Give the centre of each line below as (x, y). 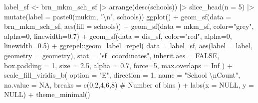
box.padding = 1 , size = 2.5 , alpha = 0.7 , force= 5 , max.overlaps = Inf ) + (118, 65)
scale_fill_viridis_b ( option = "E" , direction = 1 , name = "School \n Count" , (122, 75)
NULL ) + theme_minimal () (47, 94)
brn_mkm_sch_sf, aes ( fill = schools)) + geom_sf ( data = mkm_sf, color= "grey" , (129, 26)
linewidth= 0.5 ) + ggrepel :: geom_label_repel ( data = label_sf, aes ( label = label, (128, 46)
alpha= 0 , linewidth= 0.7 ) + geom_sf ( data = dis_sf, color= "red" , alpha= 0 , (118, 36)
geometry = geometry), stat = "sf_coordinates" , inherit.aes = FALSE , (112, 55)
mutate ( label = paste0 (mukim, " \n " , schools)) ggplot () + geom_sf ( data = (118, 16)
